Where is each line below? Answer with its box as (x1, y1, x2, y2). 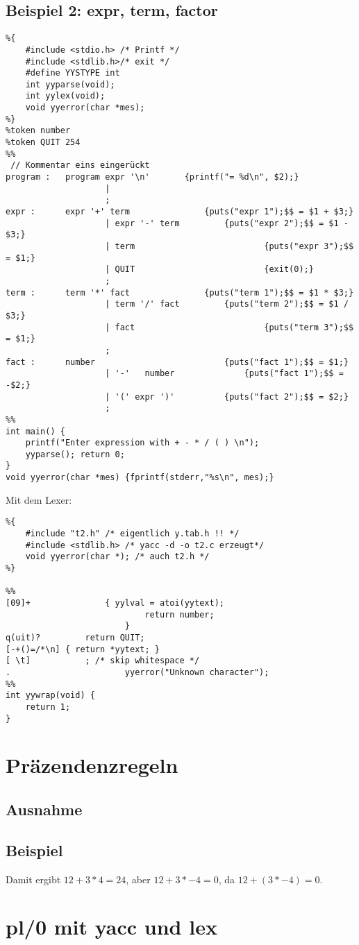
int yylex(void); (25, 91, 106, 101)
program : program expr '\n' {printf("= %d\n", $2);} (6, 172, 299, 182)
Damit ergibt (6, 871, 61, 886)
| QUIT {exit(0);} (105, 264, 314, 275)
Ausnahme (6, 798, 83, 819)
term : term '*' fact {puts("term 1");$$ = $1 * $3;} (6, 287, 354, 298)
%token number (6, 126, 71, 136)
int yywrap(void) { (6, 690, 95, 701)
